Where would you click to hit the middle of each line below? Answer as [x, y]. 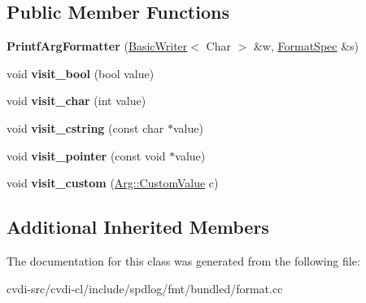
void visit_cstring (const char [85, 127]
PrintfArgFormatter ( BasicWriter [97, 46]
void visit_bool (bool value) [81, 73]
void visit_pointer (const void [86, 155]
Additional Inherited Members [138, 227]
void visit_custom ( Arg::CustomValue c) [113, 183]
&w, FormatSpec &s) [306, 46]
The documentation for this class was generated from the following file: [183, 260]
